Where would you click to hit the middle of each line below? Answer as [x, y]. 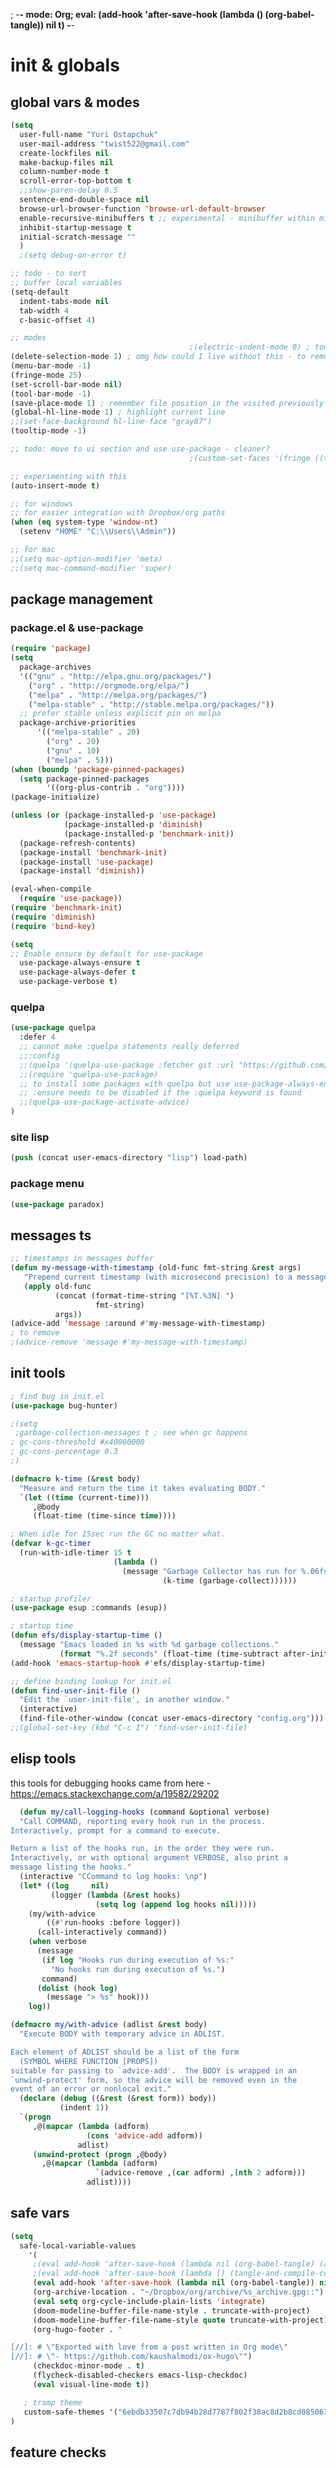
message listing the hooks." [71, 1867]
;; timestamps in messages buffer [82, 1259]
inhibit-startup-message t [75, 227]
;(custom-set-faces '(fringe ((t [259, 458]
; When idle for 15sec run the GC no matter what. [118, 1534]
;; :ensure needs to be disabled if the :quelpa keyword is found [160, 1093]
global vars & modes [75, 102]
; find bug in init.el [57, 1396]
